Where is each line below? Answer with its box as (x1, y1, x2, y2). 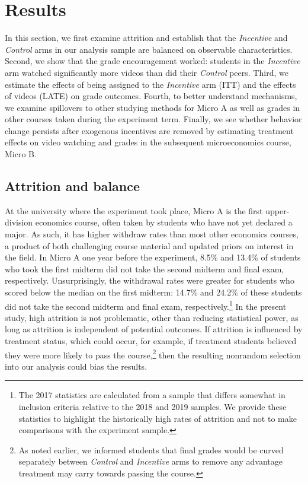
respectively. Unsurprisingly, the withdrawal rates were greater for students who (5, 274, 294, 287)
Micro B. (5, 148, 37, 160)
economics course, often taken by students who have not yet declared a (35, 216, 293, 228)
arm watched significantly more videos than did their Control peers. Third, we (5, 66, 288, 78)
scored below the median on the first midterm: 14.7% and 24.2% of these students (5, 286, 302, 298)
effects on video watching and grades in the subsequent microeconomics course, (5, 136, 291, 148)
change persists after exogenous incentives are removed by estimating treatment (5, 124, 294, 136)
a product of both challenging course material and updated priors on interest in (5, 239, 294, 252)
